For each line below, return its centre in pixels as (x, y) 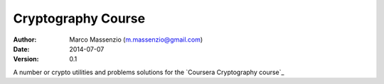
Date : (21, 49)
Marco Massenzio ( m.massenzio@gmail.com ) (136, 40)
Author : (25, 40)
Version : (26, 59)
